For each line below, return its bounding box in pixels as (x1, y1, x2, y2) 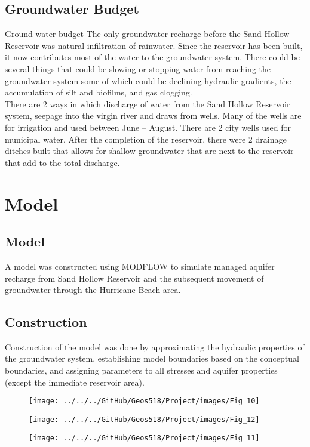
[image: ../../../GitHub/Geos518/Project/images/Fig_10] (29, 397, 260, 406)
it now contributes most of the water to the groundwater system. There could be (5, 51, 300, 63)
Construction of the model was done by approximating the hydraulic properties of (5, 340, 305, 353)
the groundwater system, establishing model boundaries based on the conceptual (5, 352, 299, 365)
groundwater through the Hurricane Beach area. (5, 283, 181, 296)
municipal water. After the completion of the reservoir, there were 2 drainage (5, 132, 287, 145)
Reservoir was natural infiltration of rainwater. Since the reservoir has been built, (5, 39, 303, 51)
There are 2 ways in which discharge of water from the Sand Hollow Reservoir (5, 97, 290, 110)
